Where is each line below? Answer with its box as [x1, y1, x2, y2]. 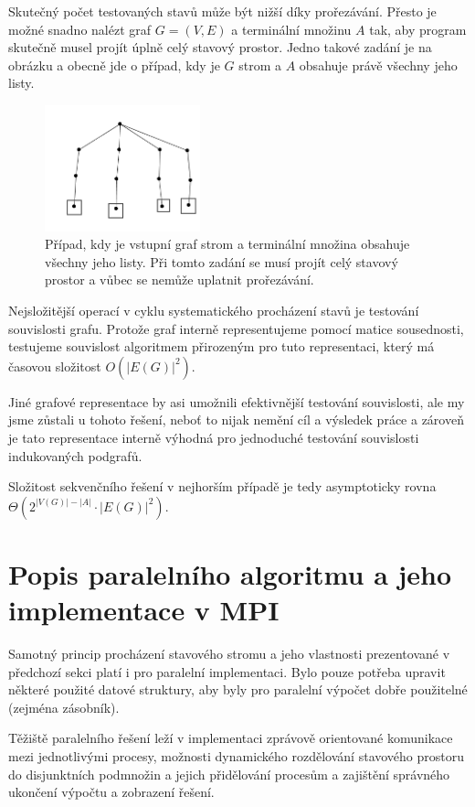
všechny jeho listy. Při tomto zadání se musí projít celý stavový [45, 252, 398, 271]
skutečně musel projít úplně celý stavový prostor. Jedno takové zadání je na [8, 38, 432, 57]
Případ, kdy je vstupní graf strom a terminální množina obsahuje [45, 234, 410, 253]
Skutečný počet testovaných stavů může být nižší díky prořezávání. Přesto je [8, 2, 437, 20]
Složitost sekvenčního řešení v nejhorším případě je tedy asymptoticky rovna [8, 477, 437, 496]
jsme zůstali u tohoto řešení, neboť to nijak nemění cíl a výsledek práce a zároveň [8, 410, 464, 429]
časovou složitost [8, 356, 101, 375]
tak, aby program [369, 19, 467, 38]
